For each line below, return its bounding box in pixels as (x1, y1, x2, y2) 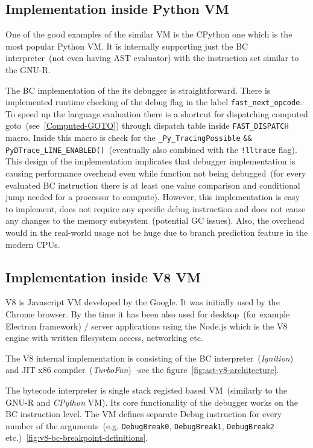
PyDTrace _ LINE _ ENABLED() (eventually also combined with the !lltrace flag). (5, 143, 297, 155)
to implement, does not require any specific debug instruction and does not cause (5, 202, 306, 215)
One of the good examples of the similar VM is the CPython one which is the (5, 28, 292, 41)
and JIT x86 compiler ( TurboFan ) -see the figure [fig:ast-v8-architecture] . (5, 363, 279, 376)
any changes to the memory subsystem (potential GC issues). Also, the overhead (5, 214, 305, 227)
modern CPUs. (5, 238, 60, 250)
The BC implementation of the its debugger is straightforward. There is (5, 83, 271, 96)
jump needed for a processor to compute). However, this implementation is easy (5, 190, 300, 203)
